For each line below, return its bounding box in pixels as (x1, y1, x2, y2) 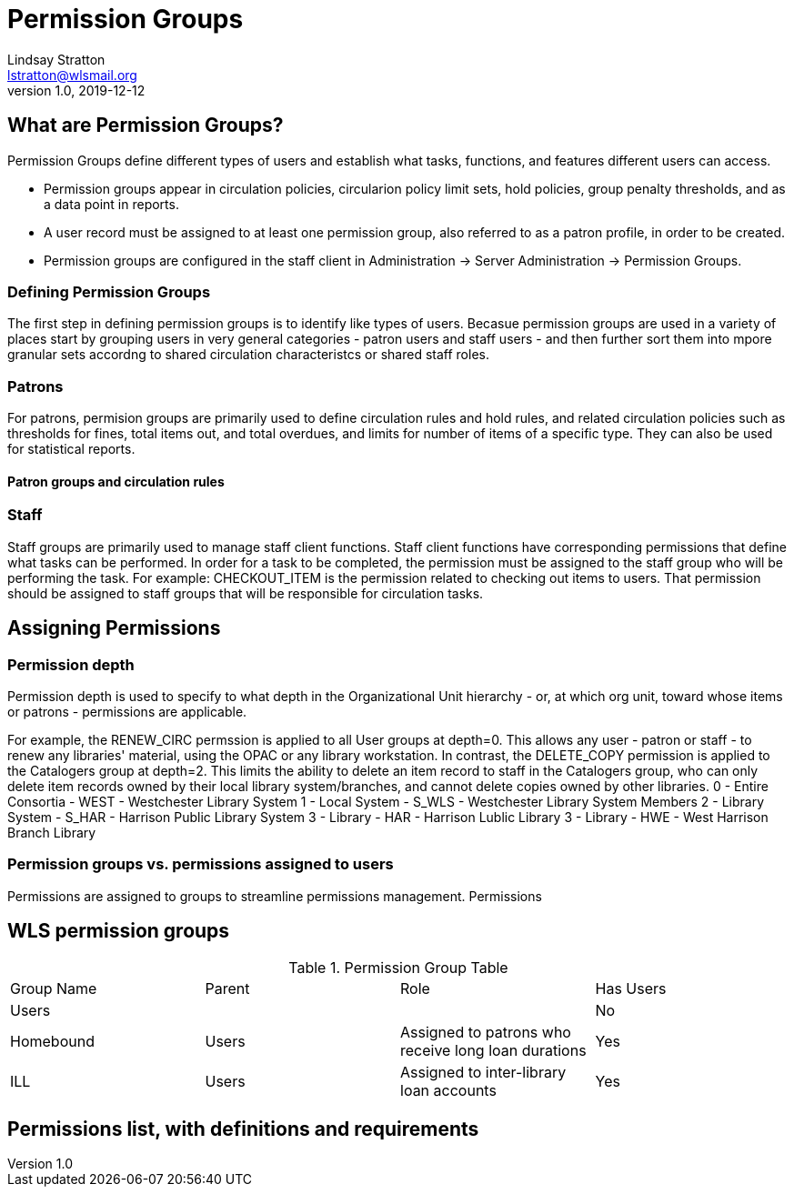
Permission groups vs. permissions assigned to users (7, 855, 394, 874)
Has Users (595, 978, 667, 998)
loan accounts (400, 1080, 497, 1099)
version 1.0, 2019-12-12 (7, 82, 146, 98)
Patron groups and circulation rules (7, 473, 225, 489)
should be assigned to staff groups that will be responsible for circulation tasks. (7, 585, 484, 601)
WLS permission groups (7, 919, 230, 943)
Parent (205, 978, 250, 998)
